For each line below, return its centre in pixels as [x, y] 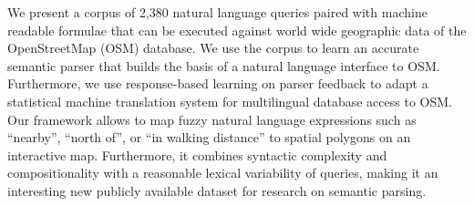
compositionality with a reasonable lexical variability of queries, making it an [223, 173]
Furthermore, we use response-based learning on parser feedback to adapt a [218, 83]
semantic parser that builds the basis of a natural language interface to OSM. [224, 65]
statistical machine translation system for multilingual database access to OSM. [230, 101]
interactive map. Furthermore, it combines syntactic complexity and [197, 154]
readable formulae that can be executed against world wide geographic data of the [237, 30]
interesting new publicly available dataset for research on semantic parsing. [217, 190]
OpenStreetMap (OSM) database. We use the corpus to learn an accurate [213, 48]
